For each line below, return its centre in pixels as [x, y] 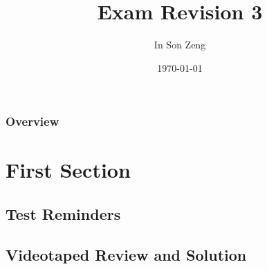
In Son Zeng [180, 45]
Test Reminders [63, 214]
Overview [33, 121]
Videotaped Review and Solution [126, 254]
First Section [68, 170]
